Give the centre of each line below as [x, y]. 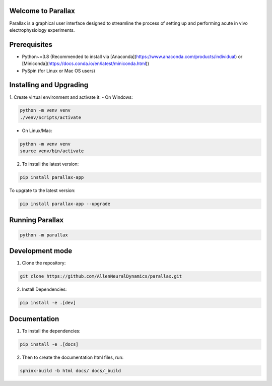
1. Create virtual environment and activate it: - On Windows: [71, 97]
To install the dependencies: [51, 331]
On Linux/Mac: [37, 131]
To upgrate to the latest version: [42, 190]
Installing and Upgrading [49, 85]
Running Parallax [37, 220]
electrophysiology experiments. [42, 30]
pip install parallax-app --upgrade [65, 204]
